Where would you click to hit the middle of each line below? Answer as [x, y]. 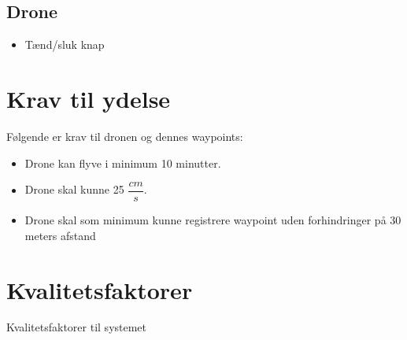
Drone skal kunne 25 [74, 189]
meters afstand [60, 235]
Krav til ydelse [89, 98]
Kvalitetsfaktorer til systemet [77, 327]
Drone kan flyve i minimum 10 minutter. [123, 163]
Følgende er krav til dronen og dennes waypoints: [125, 136]
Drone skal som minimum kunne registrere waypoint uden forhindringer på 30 [213, 220]
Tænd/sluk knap [65, 44]
